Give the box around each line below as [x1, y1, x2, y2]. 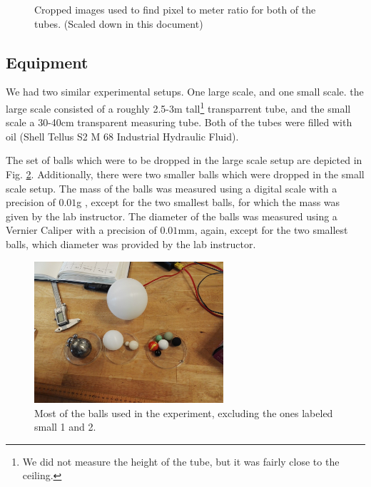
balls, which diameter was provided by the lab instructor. [6, 236, 256, 251]
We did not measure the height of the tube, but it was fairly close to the [22, 453, 340, 468]
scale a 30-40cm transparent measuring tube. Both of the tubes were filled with [6, 115, 352, 130]
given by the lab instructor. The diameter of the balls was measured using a [6, 208, 337, 223]
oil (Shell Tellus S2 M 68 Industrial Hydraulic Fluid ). [6, 128, 239, 143]
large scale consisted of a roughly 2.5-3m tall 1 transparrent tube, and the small [6, 98, 351, 116]
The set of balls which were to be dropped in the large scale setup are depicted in [6, 153, 362, 168]
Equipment [6, 51, 88, 73]
